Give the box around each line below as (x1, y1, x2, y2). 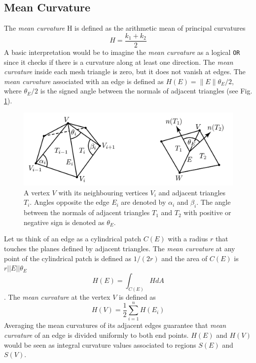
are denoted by (121, 197, 166, 207)
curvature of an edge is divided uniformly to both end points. (4, 330, 189, 340)
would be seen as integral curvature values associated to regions (4, 339, 196, 350)
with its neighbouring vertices (58, 187, 148, 197)
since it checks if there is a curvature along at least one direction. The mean (4, 56, 233, 67)
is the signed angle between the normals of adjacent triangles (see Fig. (40, 86, 253, 96)
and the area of (161, 253, 208, 263)
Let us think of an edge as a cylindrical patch (4, 233, 142, 244)
